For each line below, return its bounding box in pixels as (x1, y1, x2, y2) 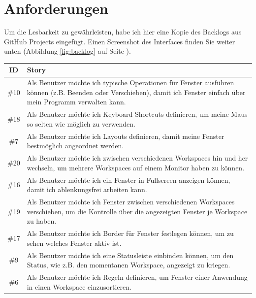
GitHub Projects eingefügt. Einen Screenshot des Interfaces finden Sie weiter (4, 36, 235, 46)
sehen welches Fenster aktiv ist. (27, 237, 122, 248)
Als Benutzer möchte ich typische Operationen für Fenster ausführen (27, 77, 234, 88)
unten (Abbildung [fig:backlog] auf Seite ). (4, 46, 131, 56)
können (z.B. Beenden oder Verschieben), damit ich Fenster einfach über (27, 87, 246, 97)
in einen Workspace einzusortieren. (27, 281, 131, 292)
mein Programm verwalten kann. (27, 97, 126, 107)
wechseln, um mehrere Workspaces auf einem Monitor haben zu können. (27, 162, 245, 172)
